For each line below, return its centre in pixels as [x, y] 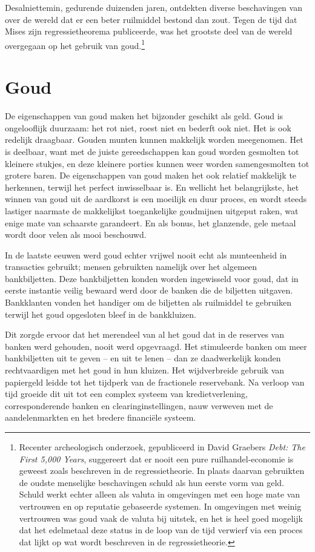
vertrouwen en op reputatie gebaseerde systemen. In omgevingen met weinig [160, 506]
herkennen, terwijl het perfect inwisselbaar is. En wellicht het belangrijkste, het [152, 187]
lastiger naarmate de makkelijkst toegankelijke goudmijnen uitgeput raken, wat [152, 210]
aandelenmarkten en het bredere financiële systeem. [101, 417]
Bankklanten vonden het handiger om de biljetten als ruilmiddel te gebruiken [148, 302]
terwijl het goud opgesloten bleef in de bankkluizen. [101, 314]
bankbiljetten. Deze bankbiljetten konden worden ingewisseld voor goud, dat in [152, 278]
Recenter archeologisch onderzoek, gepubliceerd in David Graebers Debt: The [162, 447]
